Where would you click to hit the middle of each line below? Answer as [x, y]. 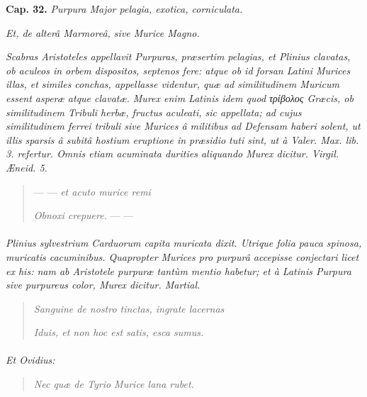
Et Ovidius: [30, 360]
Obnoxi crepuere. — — [84, 215]
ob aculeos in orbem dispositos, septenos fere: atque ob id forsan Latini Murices [178, 70]
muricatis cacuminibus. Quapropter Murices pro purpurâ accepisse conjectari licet [182, 256]
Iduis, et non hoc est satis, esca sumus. [119, 332]
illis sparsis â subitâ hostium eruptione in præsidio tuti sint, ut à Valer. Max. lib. [182, 139]
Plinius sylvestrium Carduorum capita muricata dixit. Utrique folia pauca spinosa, [184, 243]
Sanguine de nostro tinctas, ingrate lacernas [129, 308]
